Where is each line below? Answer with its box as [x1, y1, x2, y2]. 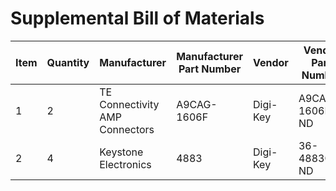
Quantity [46, 55, 90, 69]
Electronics [99, 157, 152, 171]
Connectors [99, 122, 155, 136]
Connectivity [99, 97, 160, 111]
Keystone [99, 145, 144, 159]
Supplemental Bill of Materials [10, 7, 265, 30]
